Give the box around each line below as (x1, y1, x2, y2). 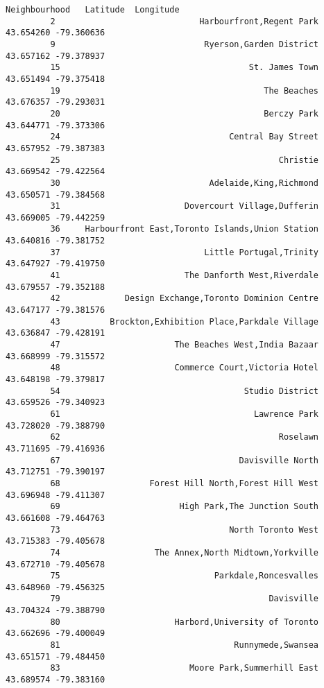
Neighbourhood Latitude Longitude (6, 5, 180, 15)
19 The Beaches (50, 85, 319, 96)
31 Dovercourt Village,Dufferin (50, 201, 319, 212)
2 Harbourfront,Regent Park (50, 16, 319, 26)
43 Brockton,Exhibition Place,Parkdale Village (50, 316, 319, 327)
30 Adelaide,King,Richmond (50, 178, 319, 188)
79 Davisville (50, 594, 319, 604)
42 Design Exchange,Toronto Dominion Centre (50, 293, 319, 304)
